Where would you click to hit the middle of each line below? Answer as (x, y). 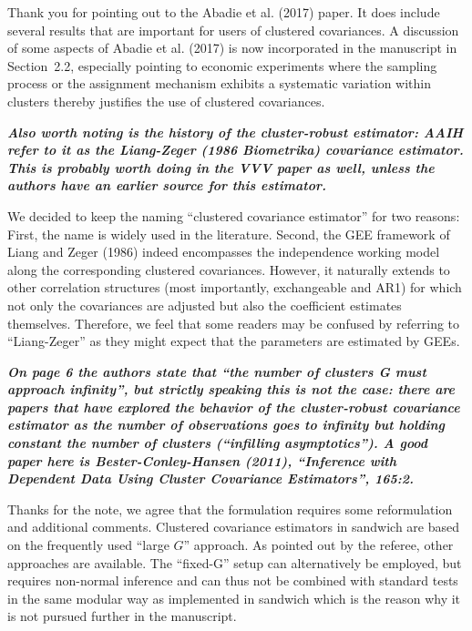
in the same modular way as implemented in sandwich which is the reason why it (234, 598)
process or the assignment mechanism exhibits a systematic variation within (220, 83)
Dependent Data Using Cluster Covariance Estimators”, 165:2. (210, 478)
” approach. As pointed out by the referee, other (318, 545)
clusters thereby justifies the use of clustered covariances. (166, 101)
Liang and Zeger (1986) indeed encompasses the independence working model (224, 252)
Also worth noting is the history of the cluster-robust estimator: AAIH (236, 132)
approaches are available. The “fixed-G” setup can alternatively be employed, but (235, 562)
